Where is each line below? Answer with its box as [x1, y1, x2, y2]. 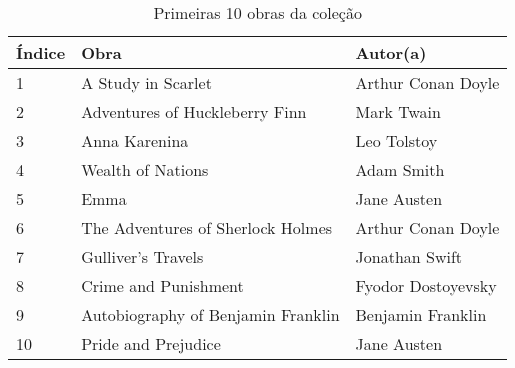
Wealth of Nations [81, 158, 209, 181]
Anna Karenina [81, 129, 189, 152]
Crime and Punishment [81, 274, 244, 297]
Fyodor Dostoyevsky [355, 274, 497, 297]
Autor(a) [355, 41, 427, 64]
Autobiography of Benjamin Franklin [81, 303, 340, 326]
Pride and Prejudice [81, 332, 221, 355]
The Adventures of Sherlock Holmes [81, 216, 333, 239]
